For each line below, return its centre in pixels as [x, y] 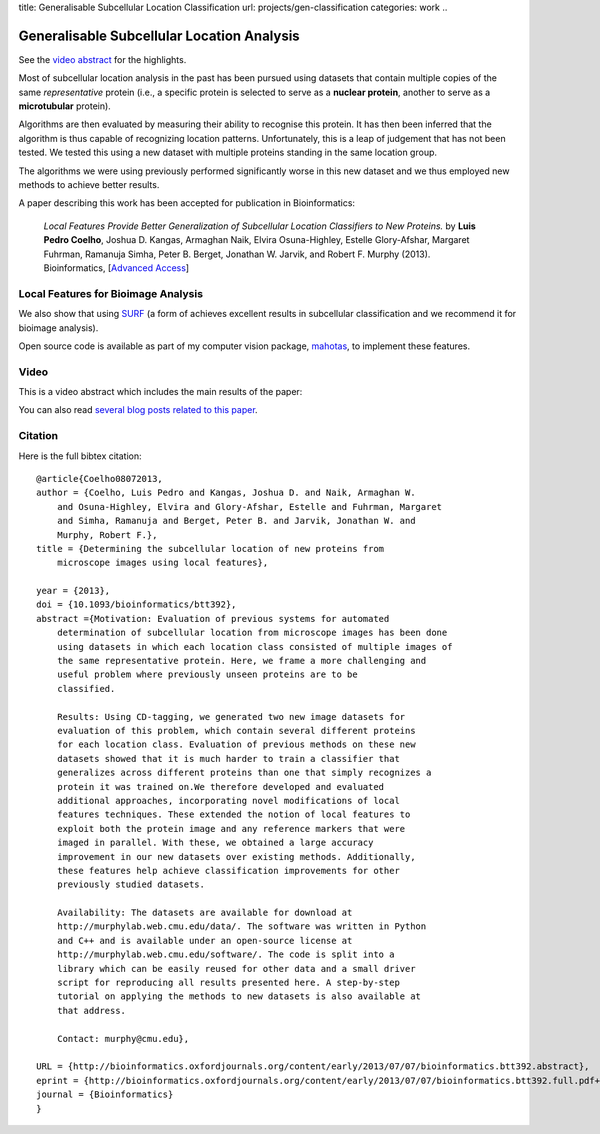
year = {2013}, [73, 591]
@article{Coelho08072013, [100, 478]
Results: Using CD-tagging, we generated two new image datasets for [231, 716]
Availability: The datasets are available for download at [204, 913]
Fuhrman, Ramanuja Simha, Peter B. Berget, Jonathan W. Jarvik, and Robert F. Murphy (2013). [237, 254]
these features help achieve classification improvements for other [228, 870]
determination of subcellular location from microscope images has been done [252, 633]
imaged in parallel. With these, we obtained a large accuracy [215, 843]
